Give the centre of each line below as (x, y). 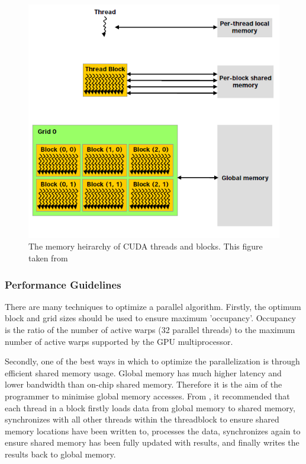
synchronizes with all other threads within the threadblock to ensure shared (142, 419)
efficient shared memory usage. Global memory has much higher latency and (143, 372)
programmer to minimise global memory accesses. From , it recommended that (147, 396)
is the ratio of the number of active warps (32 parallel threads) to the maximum (150, 330)
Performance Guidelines (63, 284)
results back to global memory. (60, 454)
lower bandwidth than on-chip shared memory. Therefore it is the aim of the (144, 384)
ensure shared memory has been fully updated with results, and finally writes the (152, 442)
